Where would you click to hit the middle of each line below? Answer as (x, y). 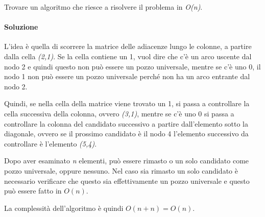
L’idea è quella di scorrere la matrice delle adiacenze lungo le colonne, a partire (128, 46)
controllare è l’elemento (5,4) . (51, 143)
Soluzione (21, 27)
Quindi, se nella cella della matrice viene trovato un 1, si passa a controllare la (127, 103)
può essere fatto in (33, 191)
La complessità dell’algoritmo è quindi (64, 208)
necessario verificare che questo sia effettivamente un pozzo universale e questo (127, 180)
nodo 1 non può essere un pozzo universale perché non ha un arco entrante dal (127, 76)
